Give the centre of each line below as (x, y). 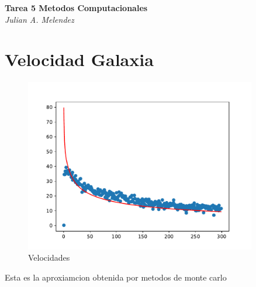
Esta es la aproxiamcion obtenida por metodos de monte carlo (116, 277)
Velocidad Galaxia (79, 59)
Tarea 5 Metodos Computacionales (76, 8)
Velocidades (49, 257)
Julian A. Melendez (39, 19)
